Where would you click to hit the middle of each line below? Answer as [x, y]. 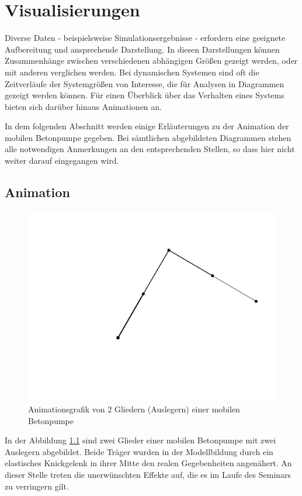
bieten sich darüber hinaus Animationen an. [83, 106]
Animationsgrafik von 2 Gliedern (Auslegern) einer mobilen [134, 409]
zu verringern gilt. [37, 486]
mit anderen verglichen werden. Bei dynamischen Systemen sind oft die [132, 72]
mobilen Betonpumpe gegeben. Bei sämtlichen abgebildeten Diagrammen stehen [148, 137]
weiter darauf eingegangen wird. [62, 161]
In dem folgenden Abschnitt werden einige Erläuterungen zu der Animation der [147, 126]
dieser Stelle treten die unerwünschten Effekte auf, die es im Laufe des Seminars [148, 474]
